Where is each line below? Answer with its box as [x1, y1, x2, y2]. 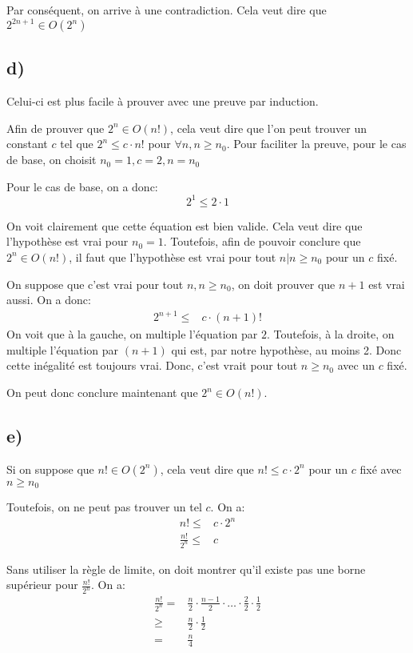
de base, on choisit [6, 151, 97, 168]
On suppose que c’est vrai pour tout [6, 275, 184, 292]
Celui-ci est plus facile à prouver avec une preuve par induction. [6, 93, 319, 110]
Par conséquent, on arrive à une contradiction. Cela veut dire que [6, 2, 327, 18]
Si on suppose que [6, 460, 94, 477]
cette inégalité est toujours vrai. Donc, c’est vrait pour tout [6, 357, 298, 374]
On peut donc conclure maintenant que [6, 384, 198, 401]
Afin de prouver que [6, 119, 105, 136]
